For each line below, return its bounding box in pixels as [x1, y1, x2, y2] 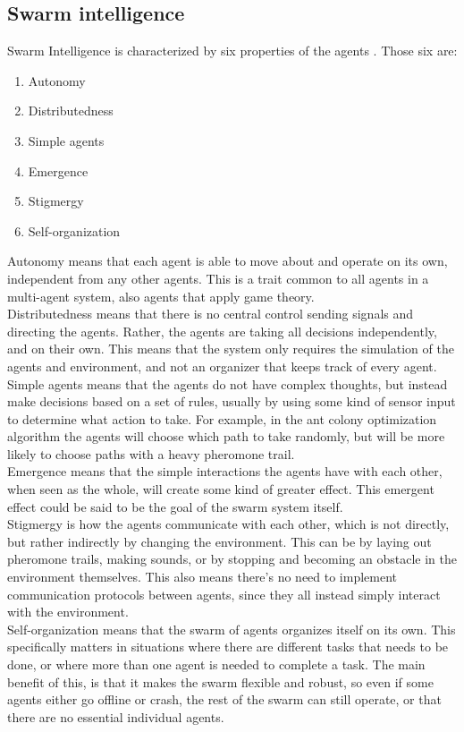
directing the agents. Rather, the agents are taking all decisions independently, [7, 321, 437, 340]
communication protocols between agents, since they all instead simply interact [7, 584, 441, 603]
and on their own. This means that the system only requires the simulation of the [7, 339, 454, 358]
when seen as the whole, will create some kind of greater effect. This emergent [7, 480, 434, 498]
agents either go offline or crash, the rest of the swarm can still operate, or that [7, 690, 442, 709]
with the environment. [7, 602, 129, 621]
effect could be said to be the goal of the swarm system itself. [7, 497, 343, 515]
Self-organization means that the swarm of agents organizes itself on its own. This [7, 619, 456, 638]
